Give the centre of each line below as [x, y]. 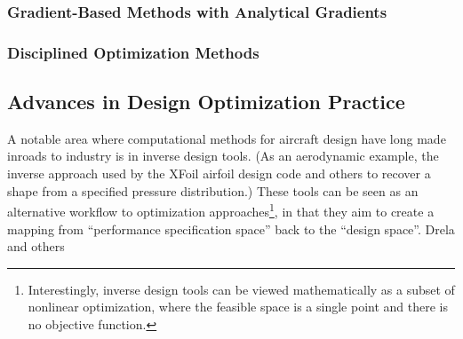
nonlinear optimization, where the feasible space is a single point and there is [238, 307]
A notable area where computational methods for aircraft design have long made [227, 138]
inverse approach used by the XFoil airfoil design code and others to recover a [219, 173]
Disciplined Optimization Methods [133, 52]
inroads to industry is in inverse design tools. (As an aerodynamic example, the [223, 156]
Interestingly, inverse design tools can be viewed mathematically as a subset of [241, 289]
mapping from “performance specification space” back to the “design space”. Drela [231, 229]
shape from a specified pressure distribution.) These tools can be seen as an [213, 190]
